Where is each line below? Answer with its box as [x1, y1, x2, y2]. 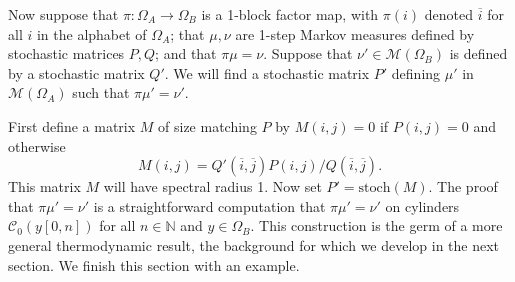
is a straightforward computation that [93, 195, 326, 216]
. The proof [428, 176, 498, 197]
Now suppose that [8, 4, 119, 24]
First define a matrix [8, 115, 136, 136]
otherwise [8, 135, 66, 156]
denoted [424, 4, 474, 24]
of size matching [158, 115, 257, 136]
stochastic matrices [8, 43, 125, 64]
